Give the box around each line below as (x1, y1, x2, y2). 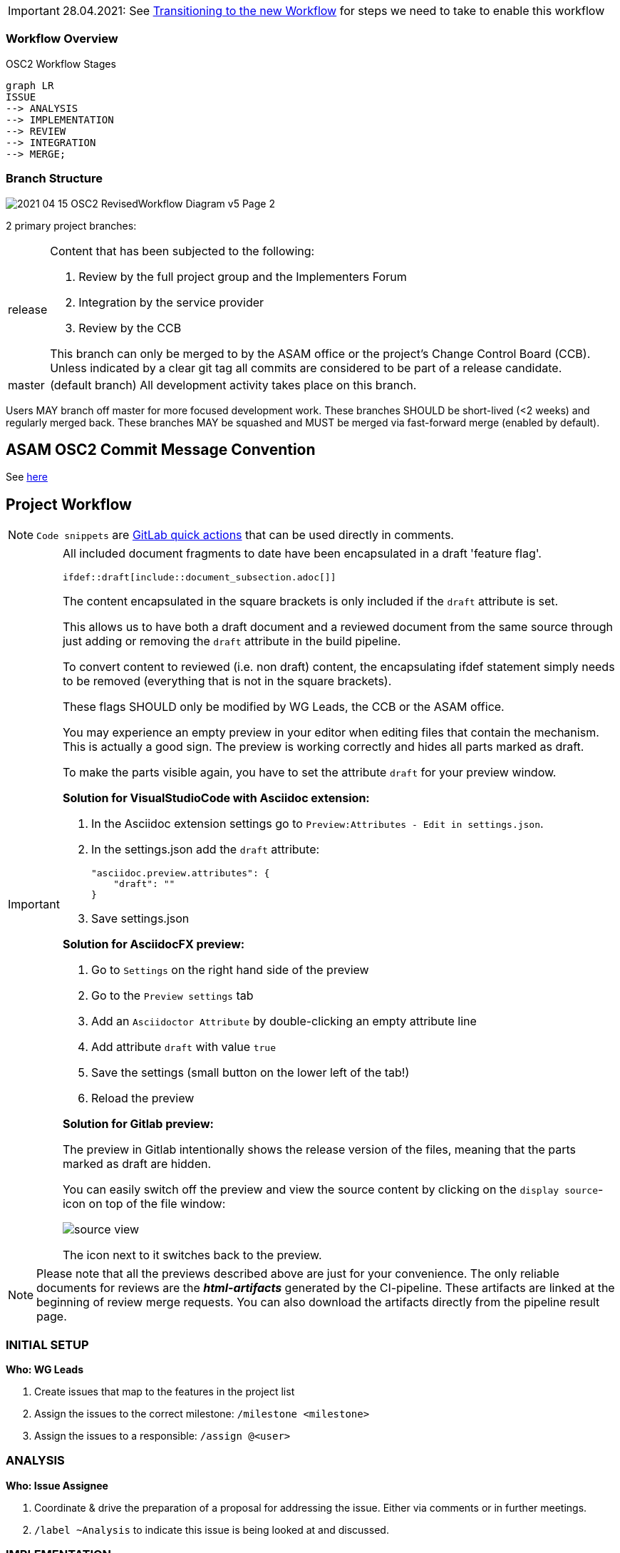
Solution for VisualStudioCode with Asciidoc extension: (62, 791, 370, 806)
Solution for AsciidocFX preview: (62, 937, 245, 952)
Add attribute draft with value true (91, 1040, 276, 1055)
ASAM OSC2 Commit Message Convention (6, 440, 316, 458)
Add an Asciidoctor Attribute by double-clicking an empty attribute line (91, 1014, 477, 1029)
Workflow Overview (6, 31, 118, 46)
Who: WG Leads (6, 1363, 84, 1375)
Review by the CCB (78, 320, 182, 335)
